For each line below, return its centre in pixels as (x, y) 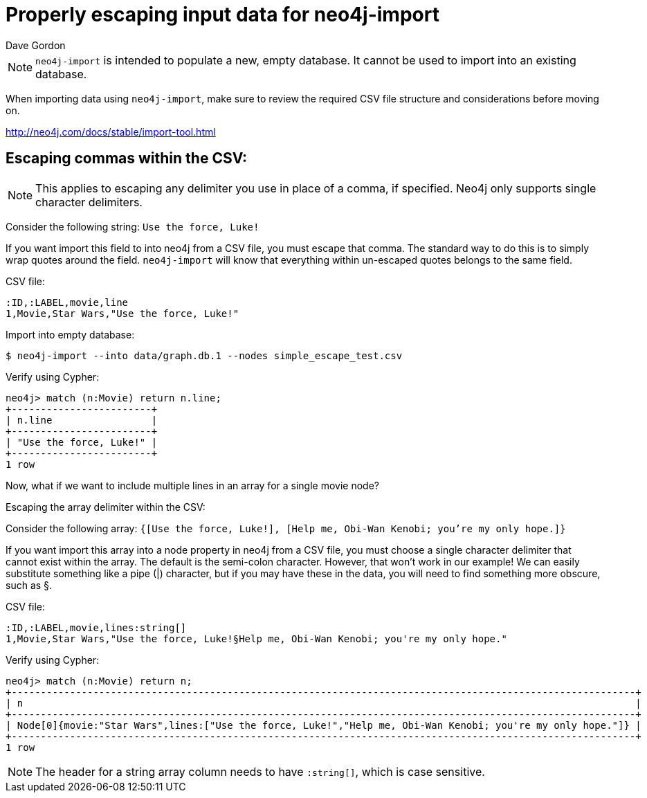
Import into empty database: (70, 334)
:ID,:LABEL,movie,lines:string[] (96, 627)
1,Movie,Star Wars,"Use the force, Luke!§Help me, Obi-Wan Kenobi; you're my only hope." (256, 638)
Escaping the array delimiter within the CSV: (106, 507)
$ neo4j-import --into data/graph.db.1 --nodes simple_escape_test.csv (204, 355)
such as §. (29, 585)
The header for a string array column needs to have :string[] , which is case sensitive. (260, 771)
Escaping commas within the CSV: (127, 158)
